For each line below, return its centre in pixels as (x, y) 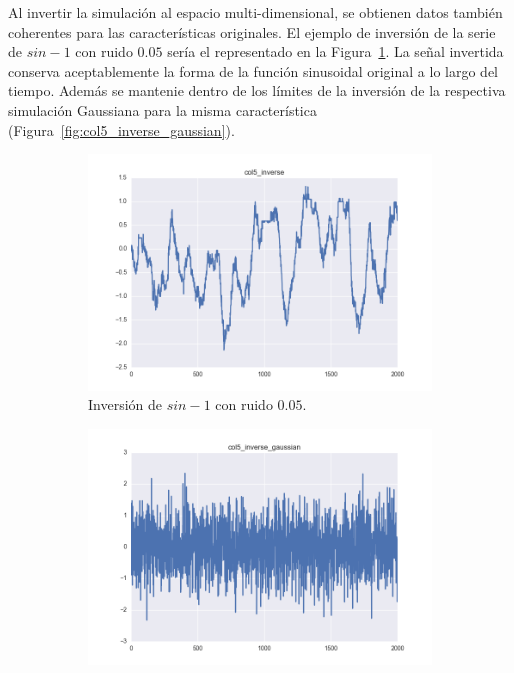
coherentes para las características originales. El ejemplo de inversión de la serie (252, 31)
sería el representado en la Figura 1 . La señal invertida (335, 51)
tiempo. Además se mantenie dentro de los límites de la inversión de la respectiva (257, 90)
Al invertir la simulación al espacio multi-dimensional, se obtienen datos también (255, 12)
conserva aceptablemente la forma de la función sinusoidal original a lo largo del (253, 70)
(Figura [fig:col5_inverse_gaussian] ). (121, 129)
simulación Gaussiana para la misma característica (162, 109)
